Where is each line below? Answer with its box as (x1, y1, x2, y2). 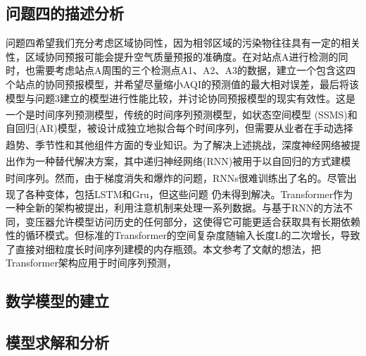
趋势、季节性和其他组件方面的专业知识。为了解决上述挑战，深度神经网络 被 (6, 137, 351, 152)
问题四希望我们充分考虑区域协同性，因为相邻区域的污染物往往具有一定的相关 (6, 35, 360, 50)
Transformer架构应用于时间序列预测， (6, 255, 177, 270)
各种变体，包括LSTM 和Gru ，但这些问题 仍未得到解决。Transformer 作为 (25, 186, 353, 201)
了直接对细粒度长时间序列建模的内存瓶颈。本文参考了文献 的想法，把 (6, 241, 321, 256)
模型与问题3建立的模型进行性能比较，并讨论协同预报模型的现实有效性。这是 (6, 90, 355, 105)
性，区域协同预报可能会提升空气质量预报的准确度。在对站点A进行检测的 (6, 49, 339, 63)
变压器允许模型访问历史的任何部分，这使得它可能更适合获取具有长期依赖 (25, 214, 360, 228)
